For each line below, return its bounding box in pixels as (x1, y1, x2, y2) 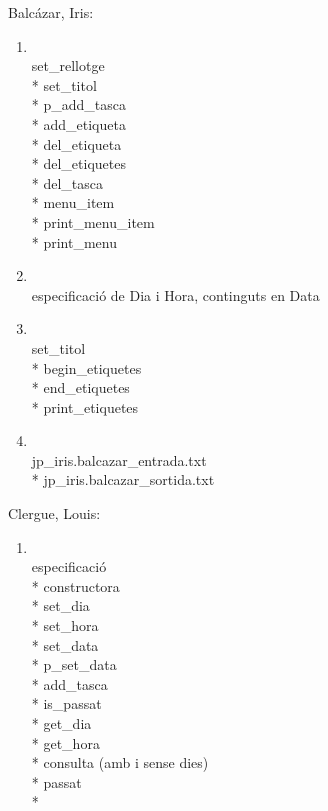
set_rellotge (31, 55, 105, 76)
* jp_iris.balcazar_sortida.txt (31, 469, 215, 490)
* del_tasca (31, 172, 104, 193)
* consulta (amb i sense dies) (31, 752, 209, 773)
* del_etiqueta (31, 133, 122, 154)
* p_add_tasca (31, 94, 126, 115)
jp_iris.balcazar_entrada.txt (31, 449, 207, 470)
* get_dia (31, 713, 92, 733)
